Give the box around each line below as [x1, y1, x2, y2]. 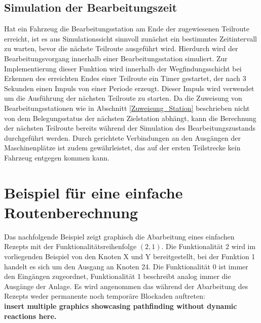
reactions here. [4, 310, 57, 321]
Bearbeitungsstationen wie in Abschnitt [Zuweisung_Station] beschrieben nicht [4, 102, 250, 113]
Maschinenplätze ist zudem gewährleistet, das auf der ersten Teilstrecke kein [4, 142, 241, 153]
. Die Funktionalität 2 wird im [161, 241, 256, 252]
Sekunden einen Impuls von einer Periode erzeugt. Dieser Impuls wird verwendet [4, 83, 254, 93]
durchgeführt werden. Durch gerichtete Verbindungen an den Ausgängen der [4, 132, 241, 143]
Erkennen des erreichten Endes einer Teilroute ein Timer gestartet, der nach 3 [4, 73, 246, 84]
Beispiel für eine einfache [4, 182, 183, 203]
